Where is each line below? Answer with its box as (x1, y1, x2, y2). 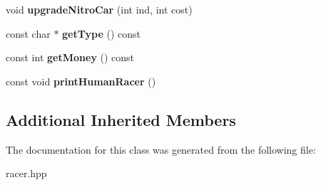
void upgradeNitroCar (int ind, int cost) (6, 2, 193, 16)
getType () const (62, 26, 141, 41)
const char (6, 26, 51, 41)
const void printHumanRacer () (6, 73, 156, 88)
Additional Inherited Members (6, 108, 236, 130)
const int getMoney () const (6, 50, 135, 65)
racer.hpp (6, 166, 47, 181)
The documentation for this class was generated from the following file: (6, 142, 316, 157)
